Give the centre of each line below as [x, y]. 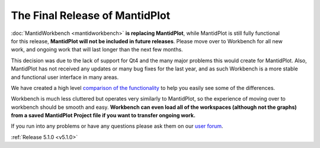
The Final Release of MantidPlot [91, 15]
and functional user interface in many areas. [65, 77]
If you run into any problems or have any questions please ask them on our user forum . [117, 126]
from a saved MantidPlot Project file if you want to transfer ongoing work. [103, 115]
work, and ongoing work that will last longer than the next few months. [97, 50]
